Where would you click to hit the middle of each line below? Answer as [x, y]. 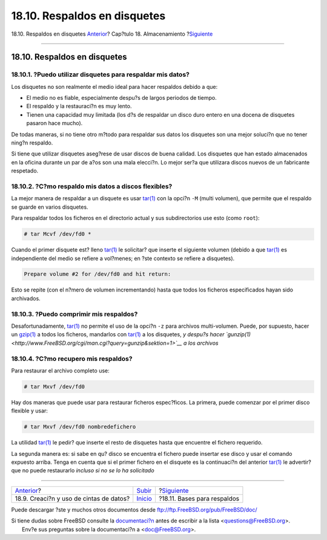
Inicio [144, 498]
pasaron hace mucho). [54, 123]
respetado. [25, 171]
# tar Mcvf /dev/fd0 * [58, 234]
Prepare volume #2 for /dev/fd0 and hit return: [97, 274]
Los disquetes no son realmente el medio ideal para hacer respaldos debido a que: [114, 86]
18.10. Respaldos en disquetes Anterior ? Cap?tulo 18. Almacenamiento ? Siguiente [112, 34]
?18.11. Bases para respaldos [199, 498]
